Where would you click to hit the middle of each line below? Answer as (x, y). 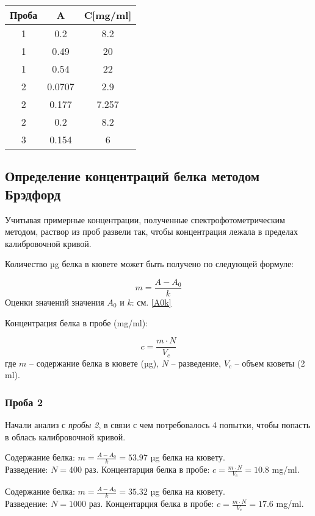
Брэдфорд (33, 194)
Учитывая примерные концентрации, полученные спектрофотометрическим (145, 219)
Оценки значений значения (55, 302)
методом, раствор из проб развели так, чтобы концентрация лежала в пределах (151, 231)
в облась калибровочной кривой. (65, 436)
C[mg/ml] (108, 15)
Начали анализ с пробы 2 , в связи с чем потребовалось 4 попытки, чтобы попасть (158, 425)
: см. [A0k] (151, 302)
